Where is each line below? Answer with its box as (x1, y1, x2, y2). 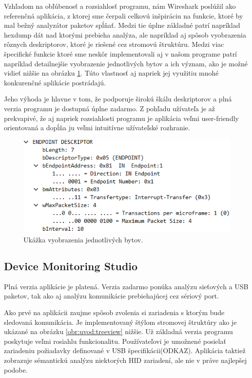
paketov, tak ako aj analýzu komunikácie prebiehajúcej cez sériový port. (4, 291, 219, 301)
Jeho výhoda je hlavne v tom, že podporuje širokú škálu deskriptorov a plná (4, 94, 232, 104)
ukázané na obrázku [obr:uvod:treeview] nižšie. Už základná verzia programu (4, 326, 233, 337)
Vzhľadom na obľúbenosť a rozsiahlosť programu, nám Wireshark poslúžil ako (4, 1, 236, 11)
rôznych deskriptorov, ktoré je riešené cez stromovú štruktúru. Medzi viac (4, 39, 224, 49)
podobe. (4, 364, 28, 375)
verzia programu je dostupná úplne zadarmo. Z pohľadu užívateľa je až (4, 103, 215, 113)
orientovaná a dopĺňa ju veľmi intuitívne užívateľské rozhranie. (4, 122, 190, 133)
